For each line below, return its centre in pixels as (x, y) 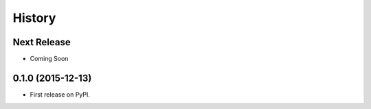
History (34, 18)
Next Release (42, 42)
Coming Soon (49, 59)
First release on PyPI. (60, 94)
